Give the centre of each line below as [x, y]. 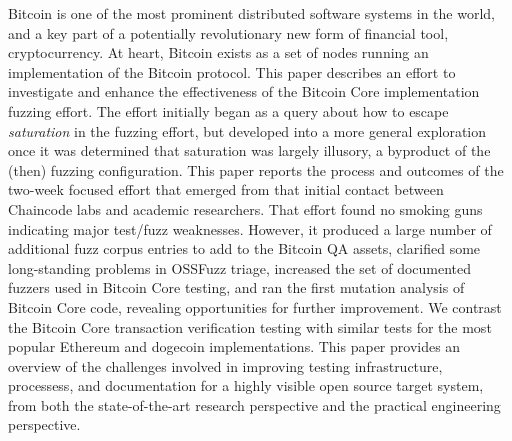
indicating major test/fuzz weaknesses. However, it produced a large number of [250, 228]
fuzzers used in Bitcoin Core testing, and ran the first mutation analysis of [236, 287]
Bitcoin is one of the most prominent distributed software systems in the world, [251, 13]
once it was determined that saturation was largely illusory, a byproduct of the [249, 150]
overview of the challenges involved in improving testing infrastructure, [225, 365]
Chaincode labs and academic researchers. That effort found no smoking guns [245, 208]
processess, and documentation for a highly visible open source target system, [246, 385]
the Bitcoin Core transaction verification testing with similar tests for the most [250, 326]
